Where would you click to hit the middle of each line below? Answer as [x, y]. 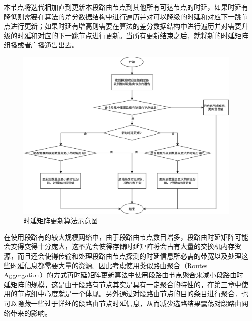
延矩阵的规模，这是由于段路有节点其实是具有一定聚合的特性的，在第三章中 [123, 284]
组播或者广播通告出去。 [41, 45]
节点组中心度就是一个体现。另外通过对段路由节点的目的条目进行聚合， [129, 294]
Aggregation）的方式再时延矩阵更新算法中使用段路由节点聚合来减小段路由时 [124, 275]
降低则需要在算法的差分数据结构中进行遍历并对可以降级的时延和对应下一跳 [123, 16]
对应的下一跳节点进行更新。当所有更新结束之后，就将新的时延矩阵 [143, 35]
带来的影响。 [31, 313]
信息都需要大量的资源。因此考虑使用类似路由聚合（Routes [116, 265]
